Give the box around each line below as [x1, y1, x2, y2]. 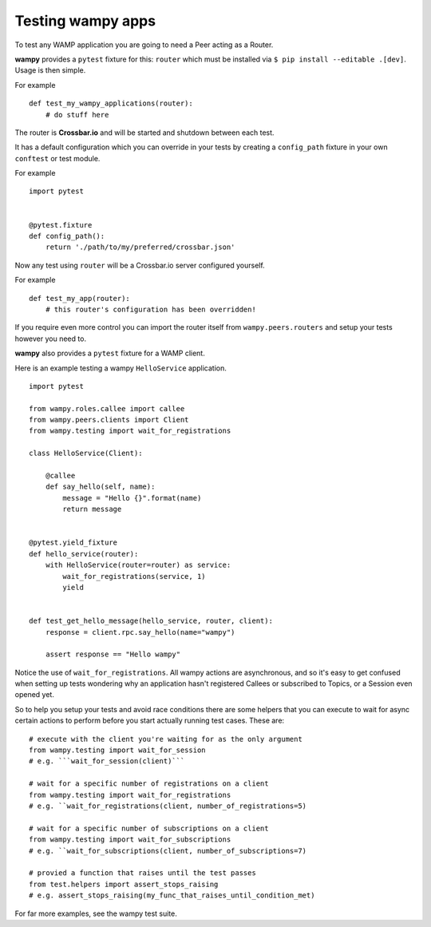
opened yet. [14, 690, 55, 699]
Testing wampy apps [14, 12, 156, 30]
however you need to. [14, 334, 87, 343]
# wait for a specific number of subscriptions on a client [29, 823, 269, 833]
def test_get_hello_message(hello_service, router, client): [29, 616, 273, 626]
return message [62, 505, 122, 514]
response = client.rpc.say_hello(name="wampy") [45, 628, 235, 636]
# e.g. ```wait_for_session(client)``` [29, 757, 185, 766]
